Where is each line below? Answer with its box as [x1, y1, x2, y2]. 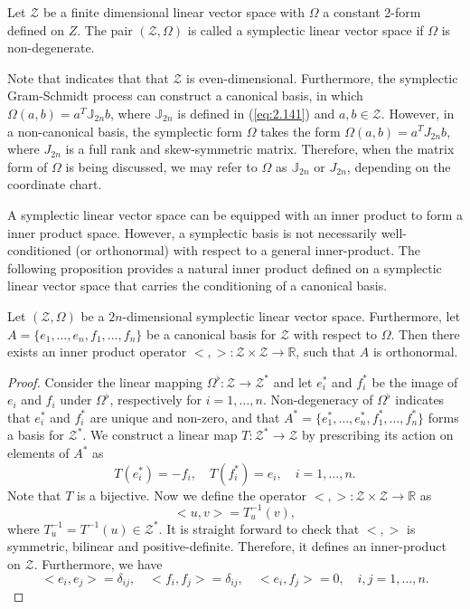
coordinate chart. [7, 175, 102, 194]
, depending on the [346, 157, 451, 176]
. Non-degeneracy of [262, 390, 373, 409]
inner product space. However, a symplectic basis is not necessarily [7, 223, 377, 242]
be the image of [371, 372, 458, 391]
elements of [7, 443, 70, 462]
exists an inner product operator [7, 342, 187, 361]
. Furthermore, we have [33, 554, 163, 573]
